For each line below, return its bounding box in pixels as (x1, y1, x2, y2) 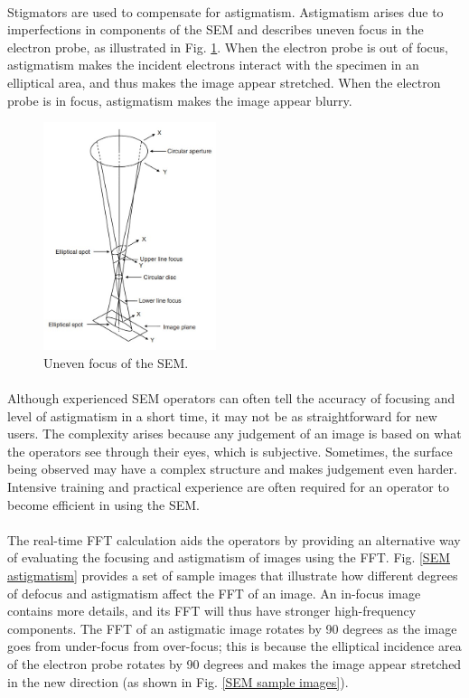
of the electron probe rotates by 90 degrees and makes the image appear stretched (7, 655, 462, 674)
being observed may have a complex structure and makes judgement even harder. (7, 459, 457, 478)
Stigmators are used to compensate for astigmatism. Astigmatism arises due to (7, 2, 444, 21)
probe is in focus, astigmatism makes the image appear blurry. (7, 90, 352, 109)
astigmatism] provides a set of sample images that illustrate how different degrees (7, 566, 458, 585)
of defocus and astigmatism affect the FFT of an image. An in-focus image (7, 583, 421, 602)
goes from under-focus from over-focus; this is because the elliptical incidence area (7, 637, 462, 656)
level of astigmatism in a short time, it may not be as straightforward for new (7, 406, 437, 425)
